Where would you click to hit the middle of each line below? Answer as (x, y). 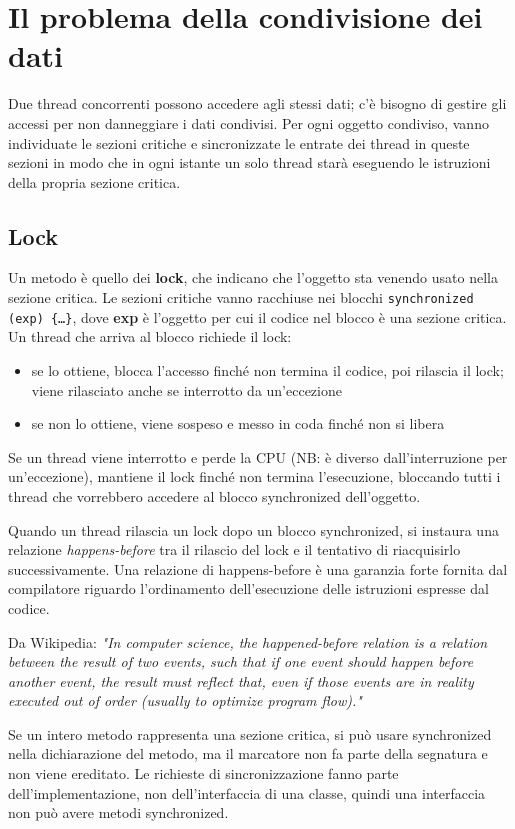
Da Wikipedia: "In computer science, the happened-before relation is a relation (248, 641)
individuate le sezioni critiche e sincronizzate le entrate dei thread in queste (239, 142)
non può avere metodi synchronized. (118, 812)
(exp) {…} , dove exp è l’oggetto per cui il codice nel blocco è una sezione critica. (257, 316)
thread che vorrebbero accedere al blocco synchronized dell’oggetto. (214, 495)
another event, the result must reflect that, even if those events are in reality (241, 680)
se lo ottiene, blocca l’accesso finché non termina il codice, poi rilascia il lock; (267, 369)
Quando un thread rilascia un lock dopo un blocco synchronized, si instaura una (253, 529)
